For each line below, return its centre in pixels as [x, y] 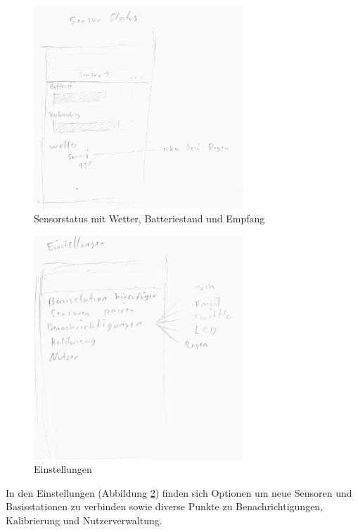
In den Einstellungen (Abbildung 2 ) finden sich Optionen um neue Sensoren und [179, 492]
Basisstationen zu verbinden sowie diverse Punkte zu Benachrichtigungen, [165, 506]
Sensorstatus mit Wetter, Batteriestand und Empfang [149, 218]
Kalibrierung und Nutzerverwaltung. [84, 520]
